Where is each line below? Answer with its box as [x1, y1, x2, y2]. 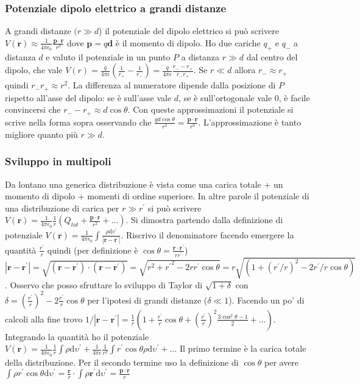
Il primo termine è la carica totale [179, 342, 306, 355]
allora [235, 63, 256, 76]
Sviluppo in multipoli [5, 154, 111, 169]
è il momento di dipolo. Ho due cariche [115, 36, 261, 49]
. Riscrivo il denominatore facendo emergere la [121, 228, 294, 241]
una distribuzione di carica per [5, 201, 119, 214]
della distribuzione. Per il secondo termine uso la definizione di [5, 355, 239, 368]
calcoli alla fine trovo [5, 312, 83, 325]
